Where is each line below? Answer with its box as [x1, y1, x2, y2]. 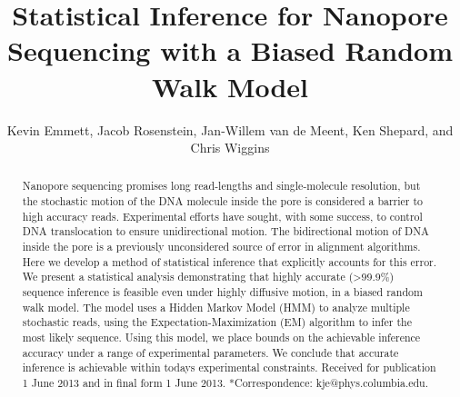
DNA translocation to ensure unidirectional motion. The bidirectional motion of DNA [22, 223, 429, 239]
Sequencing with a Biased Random [7, 32, 453, 69]
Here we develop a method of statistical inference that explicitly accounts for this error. [22, 253, 437, 269]
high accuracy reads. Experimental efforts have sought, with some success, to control [22, 208, 423, 223]
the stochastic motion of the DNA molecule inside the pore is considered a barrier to [22, 194, 424, 209]
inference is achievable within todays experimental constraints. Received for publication [22, 360, 436, 375]
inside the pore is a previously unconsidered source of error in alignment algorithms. [22, 239, 421, 254]
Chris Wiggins [190, 138, 270, 157]
